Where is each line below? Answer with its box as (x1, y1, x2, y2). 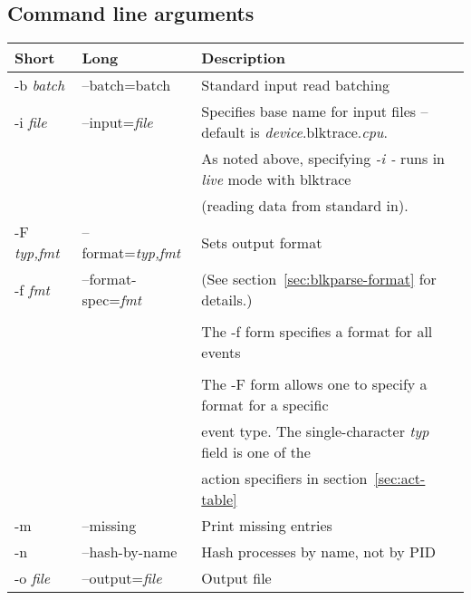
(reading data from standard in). (201, 195, 409, 217)
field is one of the (201, 441, 311, 463)
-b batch (14, 74, 65, 96)
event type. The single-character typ (201, 421, 429, 442)
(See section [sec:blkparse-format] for (201, 268, 437, 290)
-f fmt (14, 278, 50, 300)
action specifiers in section (201, 468, 368, 489)
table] (201, 489, 237, 510)
